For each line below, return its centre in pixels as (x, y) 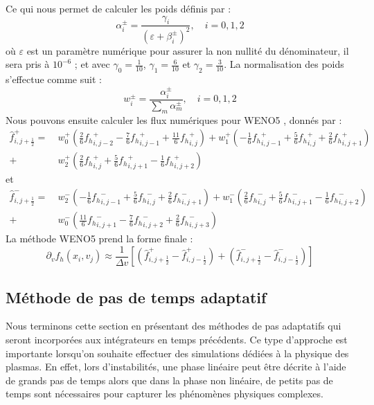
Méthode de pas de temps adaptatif (136, 297)
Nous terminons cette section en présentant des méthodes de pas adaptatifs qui (173, 326)
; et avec (92, 64)
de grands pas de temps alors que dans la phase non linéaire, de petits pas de (169, 380)
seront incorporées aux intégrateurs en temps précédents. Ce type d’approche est (177, 339)
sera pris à (28, 64)
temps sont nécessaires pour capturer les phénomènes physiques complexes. (164, 394)
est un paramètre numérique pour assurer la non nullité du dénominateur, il (188, 50)
